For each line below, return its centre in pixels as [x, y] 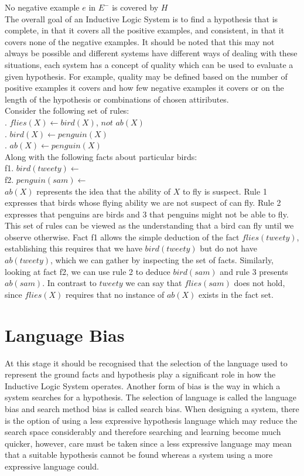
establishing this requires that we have [74, 248]
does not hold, [259, 283]
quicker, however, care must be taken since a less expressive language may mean [148, 443]
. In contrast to [69, 283]
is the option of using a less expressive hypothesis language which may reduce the [151, 420]
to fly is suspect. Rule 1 [225, 191]
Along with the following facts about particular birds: [101, 156]
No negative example [42, 7]
